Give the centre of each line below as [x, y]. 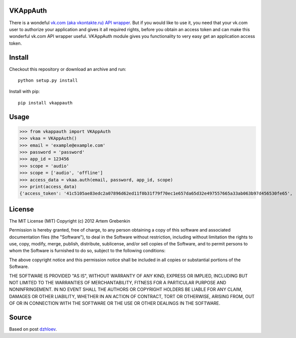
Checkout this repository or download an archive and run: [68, 69]
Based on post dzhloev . [33, 329]
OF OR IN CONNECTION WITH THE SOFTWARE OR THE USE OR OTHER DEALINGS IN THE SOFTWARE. [115, 304]
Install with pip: [24, 92]
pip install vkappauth [45, 103]
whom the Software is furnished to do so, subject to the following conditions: [87, 251]
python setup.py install [48, 80]
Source [20, 317]
